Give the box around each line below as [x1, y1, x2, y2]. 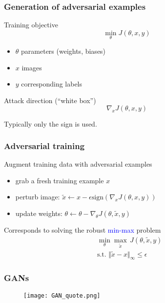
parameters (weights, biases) [21, 46, 106, 56]
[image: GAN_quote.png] [23, 292, 101, 299]
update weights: [15, 208, 62, 218]
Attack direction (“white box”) [4, 95, 96, 105]
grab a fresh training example [15, 175, 104, 185]
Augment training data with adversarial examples [4, 159, 152, 169]
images [21, 62, 42, 72]
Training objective [4, 20, 58, 30]
